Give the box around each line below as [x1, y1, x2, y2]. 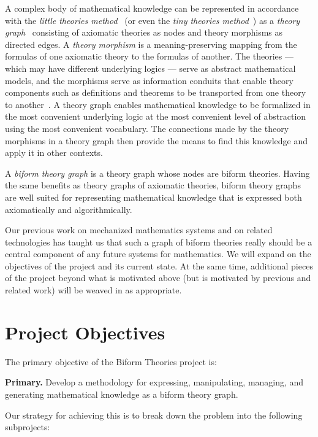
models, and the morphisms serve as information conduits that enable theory [5, 74, 293, 87]
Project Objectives [5, 319, 165, 344]
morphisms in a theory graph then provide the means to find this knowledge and [5, 134, 308, 147]
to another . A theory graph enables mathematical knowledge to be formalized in [5, 98, 311, 110]
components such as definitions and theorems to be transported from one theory [5, 86, 306, 99]
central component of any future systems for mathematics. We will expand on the [5, 247, 311, 260]
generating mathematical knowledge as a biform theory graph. [5, 387, 238, 400]
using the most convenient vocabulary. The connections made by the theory [5, 122, 289, 134]
